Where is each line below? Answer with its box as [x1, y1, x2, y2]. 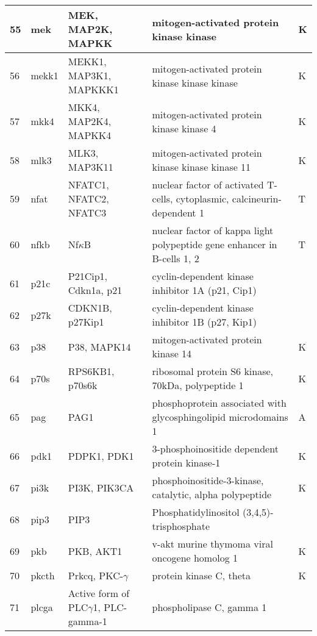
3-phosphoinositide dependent [152, 441, 279, 456]
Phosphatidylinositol [152, 505, 240, 519]
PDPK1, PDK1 [68, 448, 134, 463]
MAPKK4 [68, 128, 112, 142]
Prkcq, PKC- [68, 568, 124, 582]
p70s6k [68, 378, 98, 392]
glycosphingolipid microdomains [152, 410, 288, 424]
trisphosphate [152, 519, 210, 533]
